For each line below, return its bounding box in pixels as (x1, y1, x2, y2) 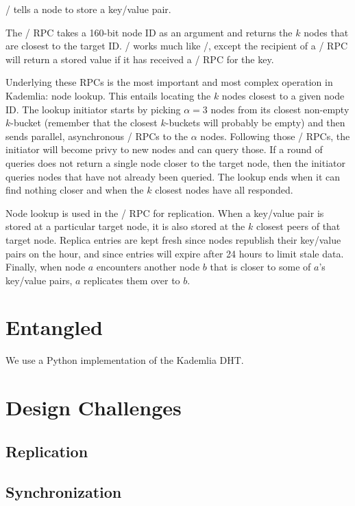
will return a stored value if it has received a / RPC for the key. (5, 51, 274, 66)
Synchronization (5, 481, 122, 502)
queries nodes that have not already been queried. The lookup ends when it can (5, 169, 341, 183)
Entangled (5, 313, 103, 341)
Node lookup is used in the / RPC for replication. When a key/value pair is (5, 205, 324, 220)
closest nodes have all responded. (155, 183, 293, 197)
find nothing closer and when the (5, 183, 144, 197)
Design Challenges (5, 393, 182, 422)
